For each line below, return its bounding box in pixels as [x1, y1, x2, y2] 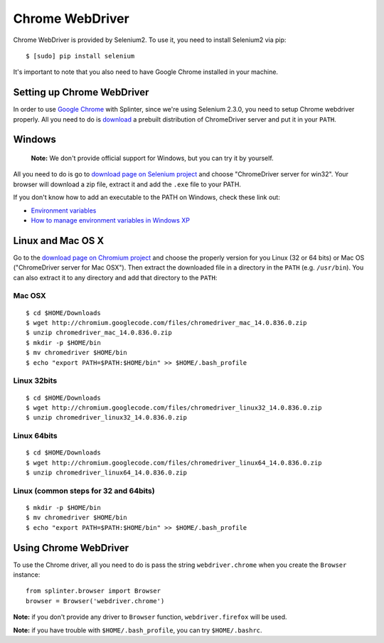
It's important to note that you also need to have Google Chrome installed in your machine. [13, 68, 279, 76]
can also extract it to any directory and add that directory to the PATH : [13, 273, 218, 282]
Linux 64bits [13, 431, 58, 441]
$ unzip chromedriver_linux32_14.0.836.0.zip [26, 413, 188, 422]
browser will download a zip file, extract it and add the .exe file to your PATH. [13, 180, 242, 188]
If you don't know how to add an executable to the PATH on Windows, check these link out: [13, 193, 280, 202]
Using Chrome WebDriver [13, 541, 129, 554]
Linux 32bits [13, 376, 58, 386]
